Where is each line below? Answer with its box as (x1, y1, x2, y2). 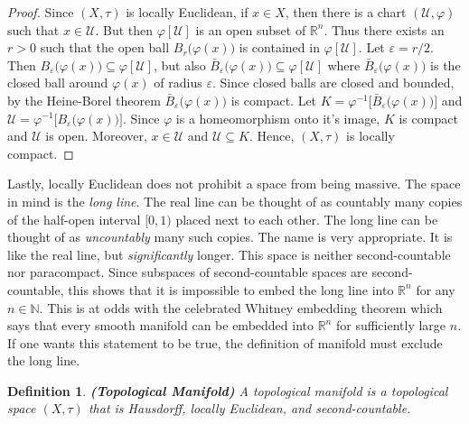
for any (416, 280, 455, 299)
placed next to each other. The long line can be (175, 209, 438, 228)
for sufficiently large (335, 316, 446, 335)
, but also (154, 55, 206, 74)
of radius (154, 73, 202, 92)
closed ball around (7, 73, 108, 92)
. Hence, (249, 126, 295, 145)
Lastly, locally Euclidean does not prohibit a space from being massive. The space (7, 174, 461, 193)
